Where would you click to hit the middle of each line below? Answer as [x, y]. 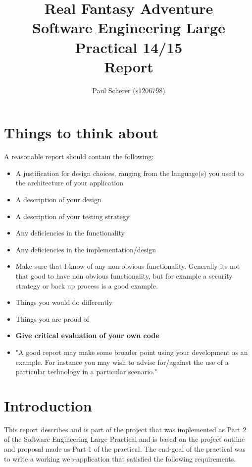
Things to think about [81, 133]
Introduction [48, 405]
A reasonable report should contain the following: [79, 156]
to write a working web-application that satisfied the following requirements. [120, 458]
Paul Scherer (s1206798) [129, 90]
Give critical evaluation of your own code [87, 335]
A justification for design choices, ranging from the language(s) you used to [130, 173]
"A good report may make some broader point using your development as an [132, 352]
